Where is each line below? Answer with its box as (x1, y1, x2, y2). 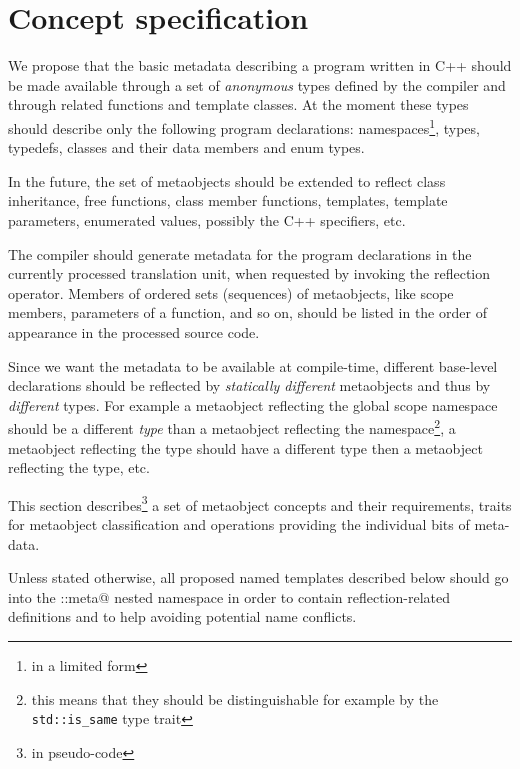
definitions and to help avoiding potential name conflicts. (8, 606, 357, 627)
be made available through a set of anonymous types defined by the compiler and (8, 74, 506, 95)
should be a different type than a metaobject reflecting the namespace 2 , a (8, 415, 456, 438)
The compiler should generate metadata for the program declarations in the (8, 243, 472, 264)
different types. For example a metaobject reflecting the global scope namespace (8, 394, 498, 415)
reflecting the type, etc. (8, 457, 150, 478)
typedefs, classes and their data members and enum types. (8, 137, 365, 158)
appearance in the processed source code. (8, 321, 260, 342)
